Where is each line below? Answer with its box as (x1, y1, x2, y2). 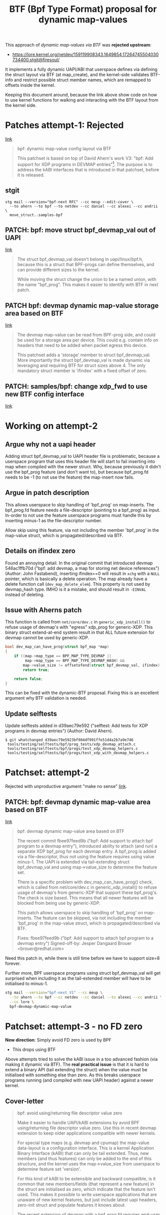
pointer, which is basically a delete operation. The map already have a (5, 576, 147, 582)
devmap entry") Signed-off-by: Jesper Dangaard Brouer (17, 940, 132, 946)
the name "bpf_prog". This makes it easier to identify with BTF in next (17, 281, 159, 288)
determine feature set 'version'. (17, 1166, 82, 1172)
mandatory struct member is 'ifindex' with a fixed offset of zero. (17, 368, 147, 374)
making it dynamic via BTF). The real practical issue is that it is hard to (5, 1061, 149, 1067)
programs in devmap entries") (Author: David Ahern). (5, 728, 113, 734)
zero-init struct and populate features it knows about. (17, 1202, 126, 1208)
